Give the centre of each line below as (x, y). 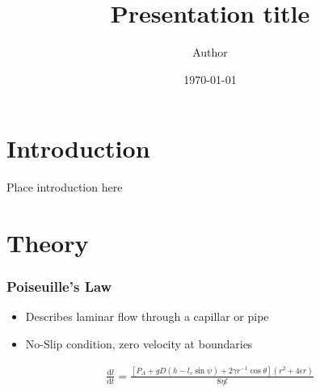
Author (210, 52)
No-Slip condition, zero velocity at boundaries (139, 344)
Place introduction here (65, 187)
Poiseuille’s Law (59, 287)
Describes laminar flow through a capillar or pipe (147, 316)
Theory (48, 243)
